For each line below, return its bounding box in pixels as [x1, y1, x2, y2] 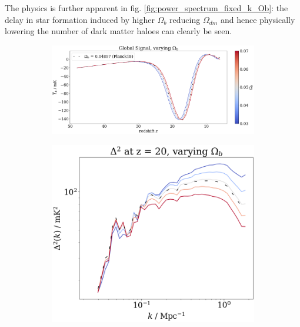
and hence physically [220, 13, 295, 25]
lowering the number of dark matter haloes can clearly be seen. [5, 25, 232, 37]
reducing [169, 13, 201, 25]
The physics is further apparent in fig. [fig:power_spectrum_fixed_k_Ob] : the [5, 2, 288, 14]
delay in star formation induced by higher [5, 13, 155, 25]
